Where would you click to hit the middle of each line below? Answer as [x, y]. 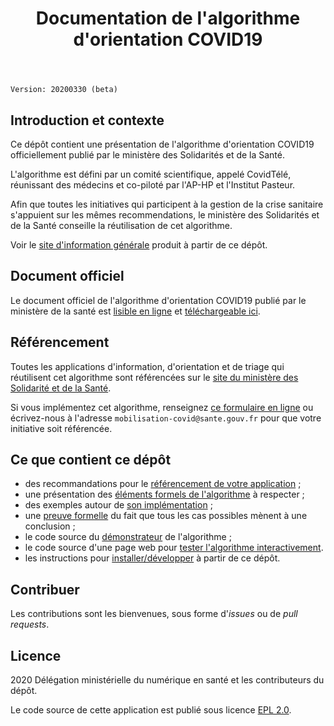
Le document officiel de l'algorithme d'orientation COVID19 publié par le [158, 300]
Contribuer [45, 589]
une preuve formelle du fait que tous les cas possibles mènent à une [166, 516]
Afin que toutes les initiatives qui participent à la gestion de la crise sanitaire [167, 204]
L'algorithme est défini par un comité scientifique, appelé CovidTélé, [151, 174]
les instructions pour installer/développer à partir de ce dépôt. [152, 558]
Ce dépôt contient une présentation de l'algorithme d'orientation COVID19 [162, 144]
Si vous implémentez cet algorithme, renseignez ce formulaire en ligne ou [162, 407]
